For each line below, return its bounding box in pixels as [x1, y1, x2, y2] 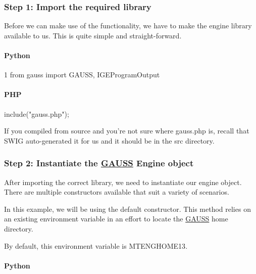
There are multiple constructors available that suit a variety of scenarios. [4, 187, 229, 197]
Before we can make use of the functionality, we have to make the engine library [4, 20, 252, 31]
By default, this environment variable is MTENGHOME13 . [4, 240, 188, 251]
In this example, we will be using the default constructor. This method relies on [4, 203, 251, 214]
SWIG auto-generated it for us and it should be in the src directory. [4, 135, 215, 146]
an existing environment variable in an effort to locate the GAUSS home [4, 213, 228, 224]
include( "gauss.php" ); [4, 108, 69, 119]
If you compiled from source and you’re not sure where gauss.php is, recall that [4, 125, 249, 136]
